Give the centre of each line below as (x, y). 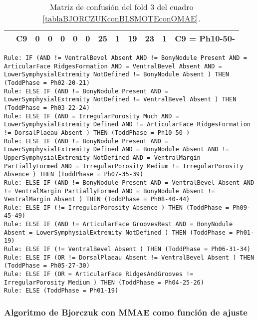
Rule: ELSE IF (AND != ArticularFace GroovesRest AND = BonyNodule (119, 224)
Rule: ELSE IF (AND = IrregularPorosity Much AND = (92, 116)
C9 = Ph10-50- (205, 38)
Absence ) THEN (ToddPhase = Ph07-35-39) (74, 174)
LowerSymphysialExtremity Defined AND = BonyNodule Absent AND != (117, 150)
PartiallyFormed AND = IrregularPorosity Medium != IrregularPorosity (124, 166)
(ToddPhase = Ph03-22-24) (47, 108)
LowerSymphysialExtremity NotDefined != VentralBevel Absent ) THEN (120, 100)
